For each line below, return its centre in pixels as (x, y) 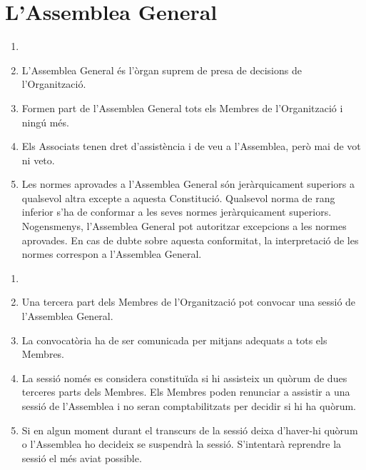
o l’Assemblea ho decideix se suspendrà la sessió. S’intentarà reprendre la (182, 444)
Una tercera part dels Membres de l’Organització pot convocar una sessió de (189, 302)
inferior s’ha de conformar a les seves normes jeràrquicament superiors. (177, 212)
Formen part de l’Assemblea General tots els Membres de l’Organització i (182, 107)
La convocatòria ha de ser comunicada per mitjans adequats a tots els (174, 340)
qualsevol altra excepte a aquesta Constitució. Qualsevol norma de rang (178, 197)
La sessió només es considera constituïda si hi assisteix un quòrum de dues (184, 377)
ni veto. (38, 160)
